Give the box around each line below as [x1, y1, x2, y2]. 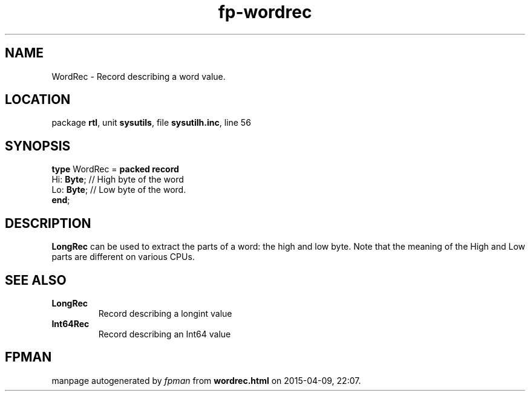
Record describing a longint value [98, 308, 232, 319]
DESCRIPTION [5, 215, 91, 231]
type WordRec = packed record [51, 164, 179, 175]
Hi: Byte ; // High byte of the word [51, 174, 184, 185]
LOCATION [5, 92, 71, 108]
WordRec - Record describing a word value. [51, 71, 226, 82]
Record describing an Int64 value [98, 328, 231, 339]
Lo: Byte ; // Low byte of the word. [51, 184, 186, 195]
